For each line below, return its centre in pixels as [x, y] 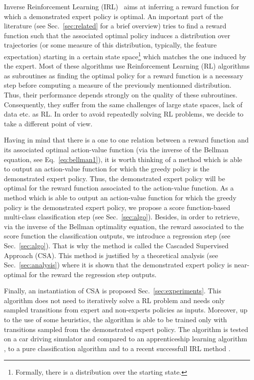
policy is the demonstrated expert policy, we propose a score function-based [117, 207]
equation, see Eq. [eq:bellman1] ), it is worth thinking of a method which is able [123, 159]
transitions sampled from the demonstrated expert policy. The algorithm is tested [126, 329]
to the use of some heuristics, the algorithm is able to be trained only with [116, 320]
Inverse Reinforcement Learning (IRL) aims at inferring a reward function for [122, 6]
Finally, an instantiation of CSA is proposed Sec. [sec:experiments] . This [113, 291]
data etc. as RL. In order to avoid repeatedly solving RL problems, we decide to [124, 114]
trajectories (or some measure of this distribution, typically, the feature [110, 45]
